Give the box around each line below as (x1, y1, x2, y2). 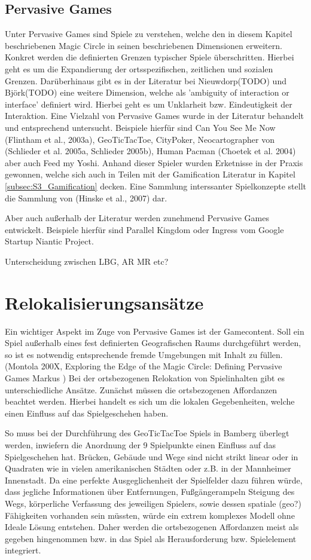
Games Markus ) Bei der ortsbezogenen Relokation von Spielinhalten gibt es (5, 371, 285, 384)
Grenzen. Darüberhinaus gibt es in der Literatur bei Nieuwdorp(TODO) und (5, 74, 286, 87)
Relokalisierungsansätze (5, 290, 204, 314)
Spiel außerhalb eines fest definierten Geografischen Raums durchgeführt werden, (5, 336, 301, 349)
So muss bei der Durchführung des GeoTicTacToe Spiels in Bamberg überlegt (5, 427, 289, 439)
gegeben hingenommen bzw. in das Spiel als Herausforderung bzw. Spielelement (5, 532, 297, 544)
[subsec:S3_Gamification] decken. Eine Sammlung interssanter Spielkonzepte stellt (5, 179, 306, 192)
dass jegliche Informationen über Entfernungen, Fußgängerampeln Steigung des (5, 485, 295, 498)
